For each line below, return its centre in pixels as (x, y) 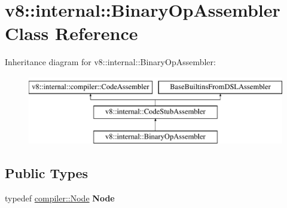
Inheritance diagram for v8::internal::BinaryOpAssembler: (110, 62)
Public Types (47, 173)
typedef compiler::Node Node (60, 198)
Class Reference (71, 33)
